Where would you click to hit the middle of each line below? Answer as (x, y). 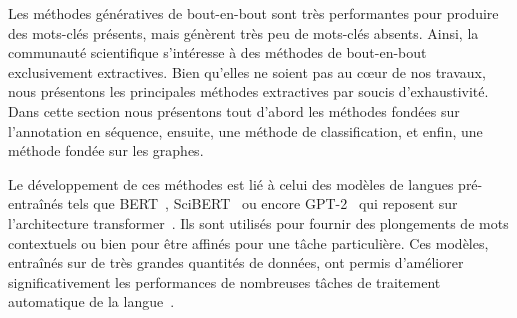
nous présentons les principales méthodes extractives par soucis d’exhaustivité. (248, 91)
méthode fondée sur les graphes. (106, 150)
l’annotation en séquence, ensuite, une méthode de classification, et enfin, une (245, 130)
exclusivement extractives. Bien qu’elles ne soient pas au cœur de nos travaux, (247, 71)
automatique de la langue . (91, 301)
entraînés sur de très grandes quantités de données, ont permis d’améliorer (236, 262)
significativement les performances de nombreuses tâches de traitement (224, 281)
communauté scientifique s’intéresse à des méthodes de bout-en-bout (217, 52)
